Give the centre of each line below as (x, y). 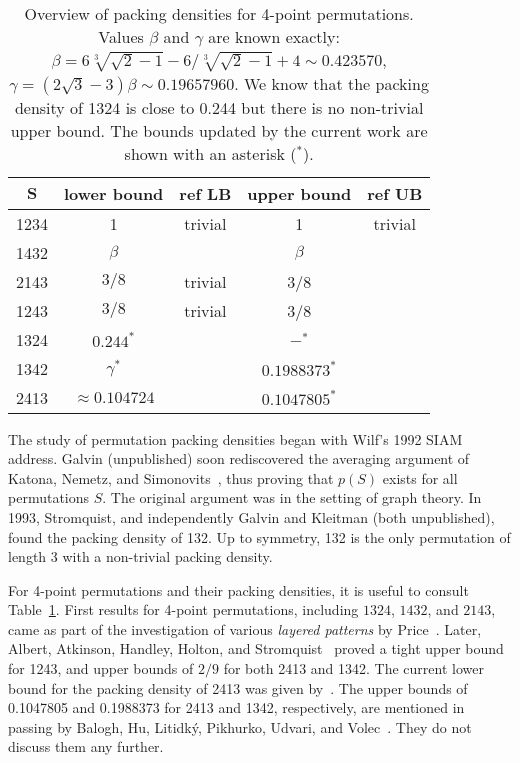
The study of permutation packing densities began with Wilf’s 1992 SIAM (235, 438)
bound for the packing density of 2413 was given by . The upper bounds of (238, 687)
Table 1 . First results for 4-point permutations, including (183, 609)
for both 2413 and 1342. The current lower (353, 668)
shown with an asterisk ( (210, 153)
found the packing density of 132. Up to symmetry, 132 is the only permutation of (259, 536)
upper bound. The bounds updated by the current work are (219, 130)
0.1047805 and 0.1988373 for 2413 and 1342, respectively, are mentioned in (236, 707)
